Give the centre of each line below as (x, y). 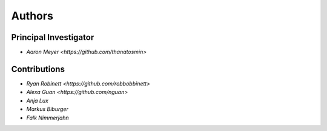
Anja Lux (37, 101)
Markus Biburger (48, 109)
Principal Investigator (53, 37)
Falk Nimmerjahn (48, 118)
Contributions (38, 69)
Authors (32, 16)
